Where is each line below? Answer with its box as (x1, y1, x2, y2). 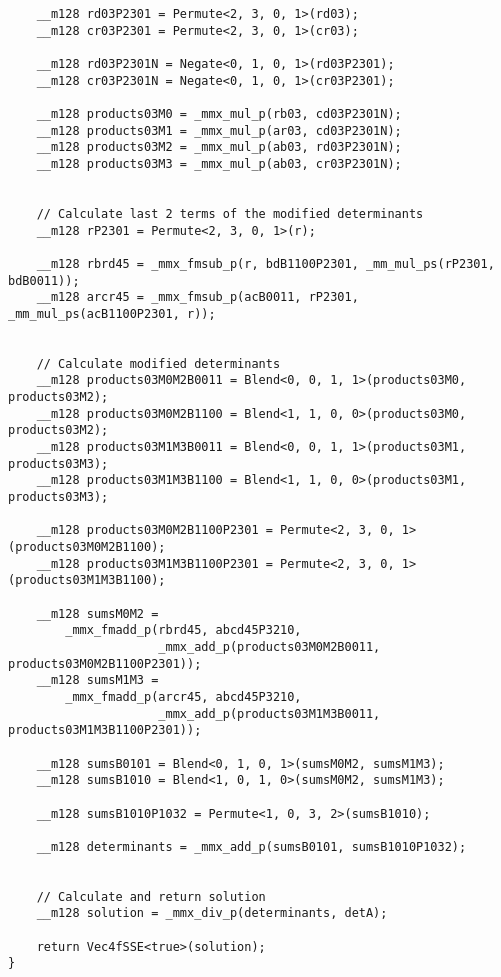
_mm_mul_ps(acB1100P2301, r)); (8, 306, 216, 321)
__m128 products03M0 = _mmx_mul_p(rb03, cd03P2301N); (36, 106, 402, 121)
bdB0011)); (8, 273, 80, 288)
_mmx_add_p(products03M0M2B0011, (158, 639, 381, 654)
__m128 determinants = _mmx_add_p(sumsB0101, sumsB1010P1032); (36, 839, 467, 854)
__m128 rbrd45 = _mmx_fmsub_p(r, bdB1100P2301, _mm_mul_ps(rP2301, (36, 256, 495, 271)
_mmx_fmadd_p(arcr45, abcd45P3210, (65, 689, 302, 704)
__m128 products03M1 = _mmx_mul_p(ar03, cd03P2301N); (36, 123, 402, 138)
